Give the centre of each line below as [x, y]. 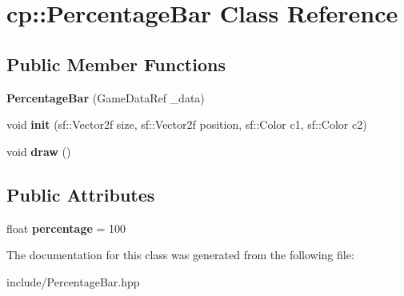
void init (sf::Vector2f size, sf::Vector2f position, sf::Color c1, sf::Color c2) [187, 124]
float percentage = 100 [66, 228]
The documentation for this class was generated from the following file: [180, 255]
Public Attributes [81, 194]
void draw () [39, 151]
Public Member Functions [116, 64]
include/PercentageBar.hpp [73, 281]
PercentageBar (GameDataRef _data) [106, 97]
